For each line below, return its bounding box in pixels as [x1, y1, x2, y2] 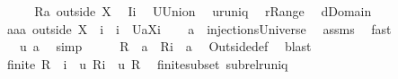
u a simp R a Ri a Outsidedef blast [19, 37, 312, 56]
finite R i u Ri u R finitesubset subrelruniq [6, 54, 288, 73]
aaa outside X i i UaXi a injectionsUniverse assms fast [6, 19, 392, 38]
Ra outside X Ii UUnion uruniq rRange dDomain [34, 2, 372, 20]
